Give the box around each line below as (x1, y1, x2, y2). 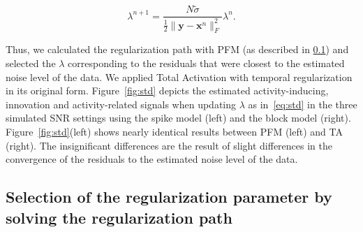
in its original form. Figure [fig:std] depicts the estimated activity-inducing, (6, 83, 329, 98)
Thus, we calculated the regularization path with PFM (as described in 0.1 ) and (6, 42, 349, 57)
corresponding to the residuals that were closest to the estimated (68, 56, 345, 71)
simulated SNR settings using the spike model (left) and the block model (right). (6, 110, 351, 125)
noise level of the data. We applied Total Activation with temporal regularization (6, 69, 353, 84)
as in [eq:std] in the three (248, 96, 357, 111)
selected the (6, 56, 56, 71)
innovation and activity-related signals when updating (6, 96, 237, 111)
